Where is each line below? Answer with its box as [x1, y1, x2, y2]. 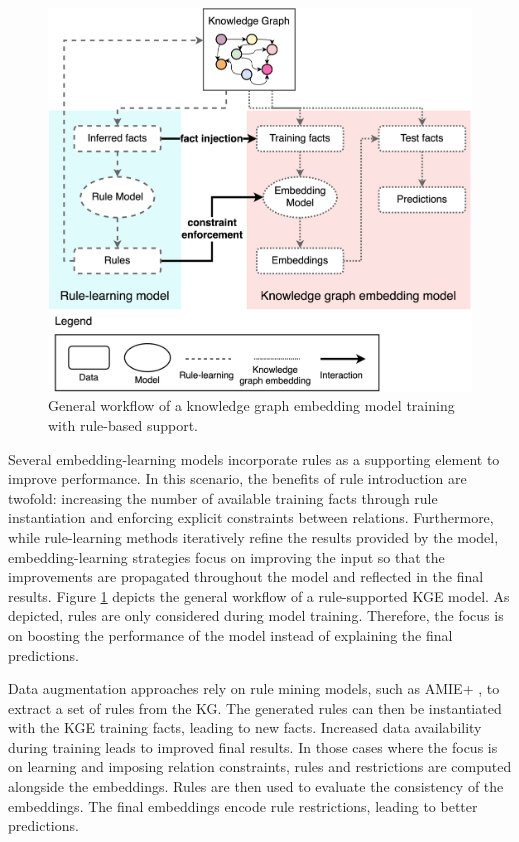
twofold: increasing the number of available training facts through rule [8, 487, 438, 508]
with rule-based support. [48, 414, 198, 435]
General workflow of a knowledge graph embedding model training [48, 395, 455, 416]
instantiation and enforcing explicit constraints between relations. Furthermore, [8, 507, 494, 528]
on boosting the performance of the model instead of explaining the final [8, 624, 453, 645]
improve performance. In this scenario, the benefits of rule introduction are [8, 468, 467, 489]
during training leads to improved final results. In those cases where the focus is [8, 736, 498, 757]
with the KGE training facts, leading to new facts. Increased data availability [8, 717, 482, 738]
